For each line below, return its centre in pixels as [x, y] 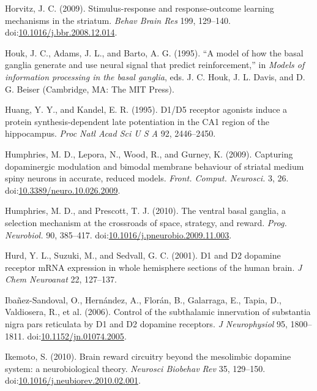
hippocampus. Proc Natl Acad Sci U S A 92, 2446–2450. [110, 133]
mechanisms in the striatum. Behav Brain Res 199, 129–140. [118, 20]
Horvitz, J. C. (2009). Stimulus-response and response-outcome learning [140, 8]
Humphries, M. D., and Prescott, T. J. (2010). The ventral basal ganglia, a [146, 211]
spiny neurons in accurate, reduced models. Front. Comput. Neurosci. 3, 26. [147, 178]
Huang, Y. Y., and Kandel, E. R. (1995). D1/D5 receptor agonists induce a [146, 109]
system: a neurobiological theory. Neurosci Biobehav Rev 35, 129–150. [135, 368]
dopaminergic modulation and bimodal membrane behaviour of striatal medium [155, 166]
